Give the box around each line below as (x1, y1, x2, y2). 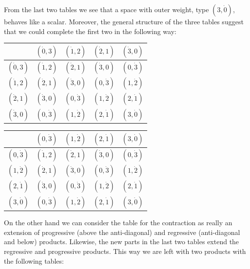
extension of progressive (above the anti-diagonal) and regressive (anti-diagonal (4, 227, 240, 237)
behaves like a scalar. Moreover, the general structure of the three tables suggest (4, 17, 244, 26)
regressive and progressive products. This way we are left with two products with (4, 246, 246, 256)
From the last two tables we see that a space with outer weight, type (4, 4, 209, 14)
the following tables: (4, 255, 64, 266)
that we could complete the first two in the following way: (4, 26, 176, 36)
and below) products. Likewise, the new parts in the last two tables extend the (4, 236, 239, 247)
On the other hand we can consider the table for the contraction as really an (4, 217, 232, 228)
